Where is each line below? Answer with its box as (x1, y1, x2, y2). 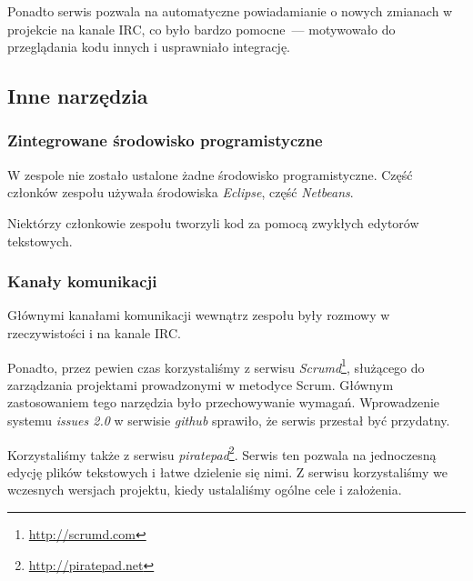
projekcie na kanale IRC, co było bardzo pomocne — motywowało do (7, 19, 396, 38)
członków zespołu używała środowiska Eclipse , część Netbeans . (7, 183, 354, 202)
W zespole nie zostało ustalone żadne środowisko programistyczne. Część (7, 165, 413, 184)
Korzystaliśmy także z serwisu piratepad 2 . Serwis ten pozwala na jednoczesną (7, 442, 437, 464)
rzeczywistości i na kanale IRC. (7, 323, 181, 342)
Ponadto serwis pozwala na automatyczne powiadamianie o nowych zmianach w (7, 2, 453, 20)
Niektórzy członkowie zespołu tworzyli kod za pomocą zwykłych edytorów (7, 213, 419, 232)
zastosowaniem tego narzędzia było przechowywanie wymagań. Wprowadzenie (7, 393, 440, 412)
